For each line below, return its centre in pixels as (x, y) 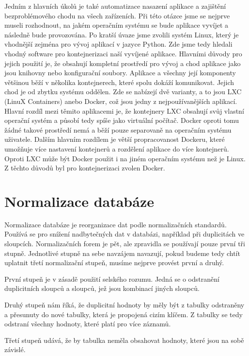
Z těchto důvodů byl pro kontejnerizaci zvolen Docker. (85, 168)
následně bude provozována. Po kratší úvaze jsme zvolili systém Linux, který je (122, 34)
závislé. (15, 349)
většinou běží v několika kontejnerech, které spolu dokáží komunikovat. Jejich (119, 82)
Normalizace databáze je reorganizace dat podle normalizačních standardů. (116, 224)
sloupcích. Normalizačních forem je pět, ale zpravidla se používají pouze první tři (125, 243)
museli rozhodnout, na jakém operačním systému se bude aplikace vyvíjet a (116, 25)
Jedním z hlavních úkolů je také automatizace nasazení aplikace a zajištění (115, 6)
